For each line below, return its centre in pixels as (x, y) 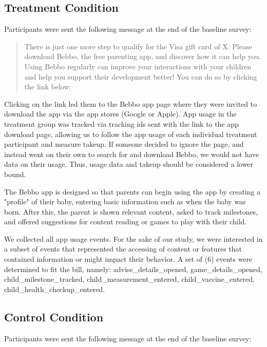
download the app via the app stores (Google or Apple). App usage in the (120, 114)
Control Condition (54, 316)
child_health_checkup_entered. (55, 289)
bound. (15, 174)
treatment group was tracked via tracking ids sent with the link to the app (121, 123)
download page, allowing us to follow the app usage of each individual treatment (131, 134)
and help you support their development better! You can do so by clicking (141, 76)
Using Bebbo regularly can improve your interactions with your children (138, 66)
